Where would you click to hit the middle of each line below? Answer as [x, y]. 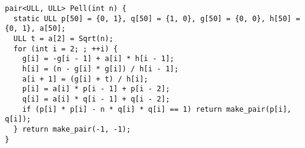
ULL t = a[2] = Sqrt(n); [63, 38]
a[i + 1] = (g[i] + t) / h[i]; [85, 79]
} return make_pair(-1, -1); [72, 129]
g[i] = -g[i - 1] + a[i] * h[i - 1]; [98, 59]
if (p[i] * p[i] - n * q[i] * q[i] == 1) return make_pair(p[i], [157, 109]
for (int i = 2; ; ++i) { [66, 49]
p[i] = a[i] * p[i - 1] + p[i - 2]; [96, 89]
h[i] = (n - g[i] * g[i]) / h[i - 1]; [100, 69]
